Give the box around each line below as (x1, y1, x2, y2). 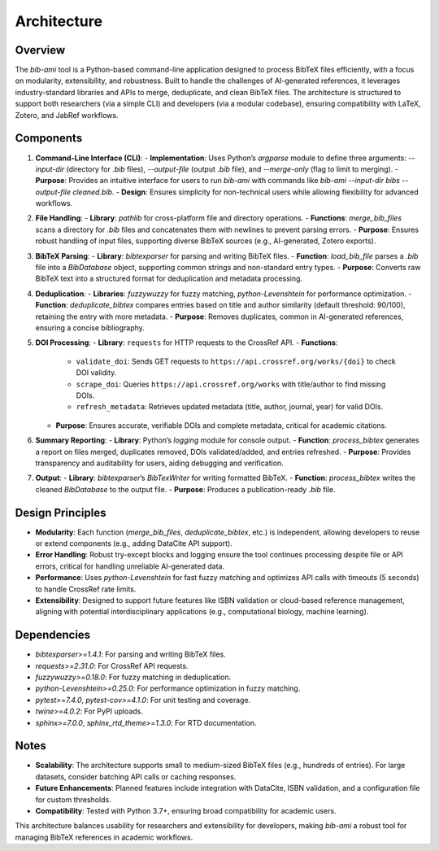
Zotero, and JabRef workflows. (15, 110, 119, 120)
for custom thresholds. (35, 794, 111, 805)
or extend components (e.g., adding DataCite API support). (35, 538, 233, 548)
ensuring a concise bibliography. (35, 323, 146, 333)
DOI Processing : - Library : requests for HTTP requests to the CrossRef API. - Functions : (35, 338, 338, 347)
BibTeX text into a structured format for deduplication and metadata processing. (35, 273, 303, 284)
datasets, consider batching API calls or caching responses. (35, 771, 237, 781)
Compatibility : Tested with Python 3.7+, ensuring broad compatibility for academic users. (35, 806, 337, 816)
